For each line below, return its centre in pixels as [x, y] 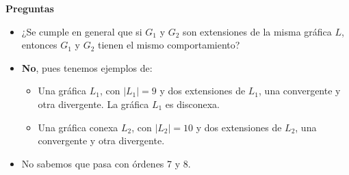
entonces [39, 45]
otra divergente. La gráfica [93, 104]
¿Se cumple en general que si [82, 31]
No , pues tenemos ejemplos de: [87, 67]
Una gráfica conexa [78, 127]
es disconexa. [192, 104]
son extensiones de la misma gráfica [257, 31]
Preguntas [30, 8]
